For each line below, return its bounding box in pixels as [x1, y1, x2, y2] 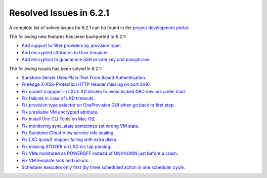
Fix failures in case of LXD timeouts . [21, 95, 95, 101]
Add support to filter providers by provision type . [21, 42, 121, 49]
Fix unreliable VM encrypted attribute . [21, 109, 99, 115]
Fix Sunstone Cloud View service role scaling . [21, 130, 115, 136]
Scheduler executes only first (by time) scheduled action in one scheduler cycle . [21, 164, 185, 170]
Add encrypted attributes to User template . [21, 49, 109, 55]
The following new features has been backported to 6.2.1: [9, 34, 126, 39]
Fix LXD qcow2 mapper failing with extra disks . [21, 137, 118, 142]
